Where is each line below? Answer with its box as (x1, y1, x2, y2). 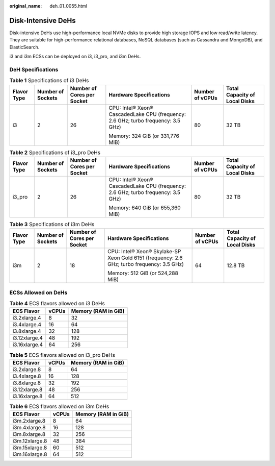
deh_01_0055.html (49, 3, 88, 9)
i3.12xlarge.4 (12, 334, 43, 341)
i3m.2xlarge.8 (12, 418, 46, 425)
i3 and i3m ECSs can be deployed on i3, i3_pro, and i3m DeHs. (9, 54, 141, 60)
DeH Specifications (9, 66, 59, 73)
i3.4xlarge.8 (12, 373, 41, 380)
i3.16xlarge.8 (12, 393, 43, 400)
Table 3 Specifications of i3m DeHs (9, 221, 95, 228)
